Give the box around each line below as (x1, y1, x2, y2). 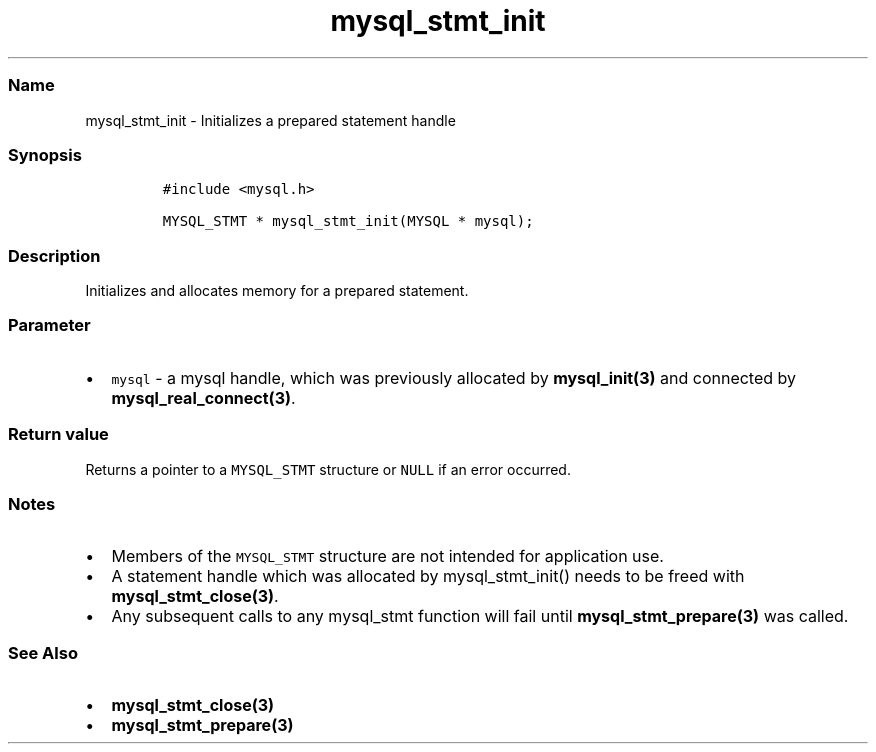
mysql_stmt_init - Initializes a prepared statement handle (85, 111, 456, 129)
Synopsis (8, 144, 82, 165)
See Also (8, 642, 78, 663)
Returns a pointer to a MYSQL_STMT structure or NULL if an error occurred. (85, 460, 571, 478)
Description (8, 245, 101, 266)
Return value (8, 424, 109, 445)
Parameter (8, 315, 91, 336)
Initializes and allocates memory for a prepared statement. (85, 282, 469, 299)
